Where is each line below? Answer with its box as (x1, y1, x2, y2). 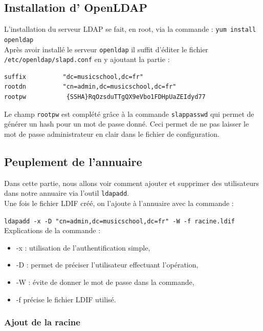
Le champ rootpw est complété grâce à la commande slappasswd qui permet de (4, 108, 254, 119)
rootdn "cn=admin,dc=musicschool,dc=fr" (4, 83, 177, 91)
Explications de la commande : (4, 225, 101, 236)
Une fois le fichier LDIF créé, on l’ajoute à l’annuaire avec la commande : (4, 197, 234, 208)
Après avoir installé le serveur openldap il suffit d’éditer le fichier (4, 44, 208, 54)
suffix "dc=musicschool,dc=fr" (4, 73, 144, 80)
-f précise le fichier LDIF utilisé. (16, 294, 116, 304)
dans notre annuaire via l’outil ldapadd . (4, 188, 129, 198)
